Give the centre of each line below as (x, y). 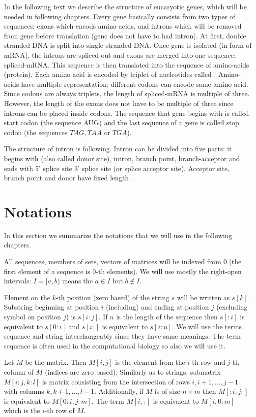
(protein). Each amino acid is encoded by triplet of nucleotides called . (110, 74)
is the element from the (150, 362)
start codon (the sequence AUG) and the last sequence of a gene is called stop (122, 122)
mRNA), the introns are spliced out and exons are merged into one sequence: (120, 54)
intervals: (18, 281)
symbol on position (33, 316)
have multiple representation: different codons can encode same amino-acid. (135, 84)
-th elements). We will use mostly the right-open (169, 271)
